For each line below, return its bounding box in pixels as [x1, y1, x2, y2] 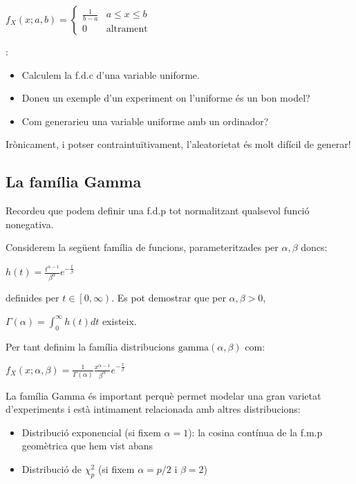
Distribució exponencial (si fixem [21, 425, 161, 439]
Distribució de [21, 462, 82, 476]
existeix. [102, 313, 137, 328]
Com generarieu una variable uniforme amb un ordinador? [21, 113, 269, 128]
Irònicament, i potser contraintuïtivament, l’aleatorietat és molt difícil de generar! [6, 137, 351, 151]
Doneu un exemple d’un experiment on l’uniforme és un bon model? [21, 91, 310, 105]
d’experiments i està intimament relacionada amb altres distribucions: [6, 402, 301, 416]
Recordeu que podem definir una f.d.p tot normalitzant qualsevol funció [6, 203, 310, 218]
